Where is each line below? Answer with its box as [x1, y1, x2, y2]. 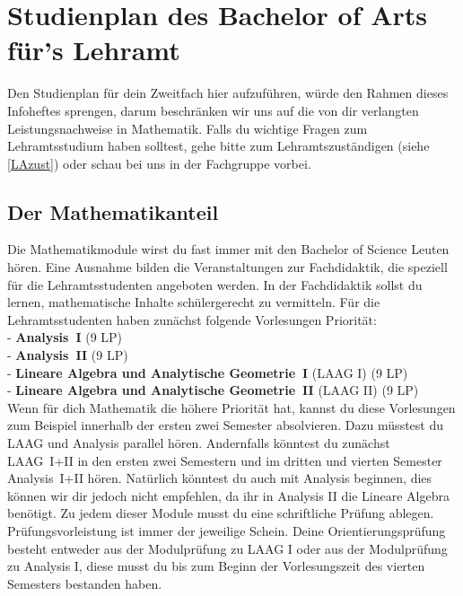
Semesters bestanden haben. [7, 574, 162, 592]
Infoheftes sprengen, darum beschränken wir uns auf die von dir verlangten [7, 101, 419, 119]
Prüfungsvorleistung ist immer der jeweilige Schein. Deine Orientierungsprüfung [7, 521, 446, 539]
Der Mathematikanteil [7, 197, 219, 225]
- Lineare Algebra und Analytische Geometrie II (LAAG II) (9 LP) [7, 381, 419, 399]
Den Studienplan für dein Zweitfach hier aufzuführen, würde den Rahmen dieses [7, 83, 449, 102]
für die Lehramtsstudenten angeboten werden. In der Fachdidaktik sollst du [7, 275, 423, 294]
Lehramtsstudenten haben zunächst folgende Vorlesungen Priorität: [7, 310, 377, 329]
